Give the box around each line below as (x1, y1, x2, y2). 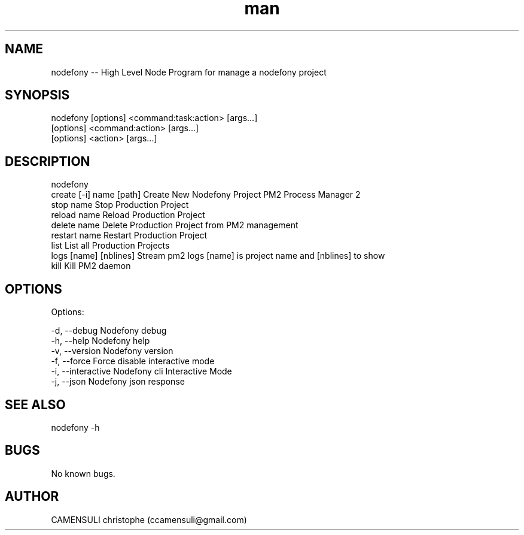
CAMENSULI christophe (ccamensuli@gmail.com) (51, 514, 247, 525)
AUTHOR (5, 489, 59, 504)
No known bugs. (51, 468, 115, 479)
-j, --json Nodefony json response (51, 376, 185, 387)
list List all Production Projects (51, 240, 170, 251)
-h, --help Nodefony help (51, 335, 150, 346)
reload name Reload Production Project (51, 210, 205, 220)
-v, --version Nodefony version (51, 346, 173, 356)
